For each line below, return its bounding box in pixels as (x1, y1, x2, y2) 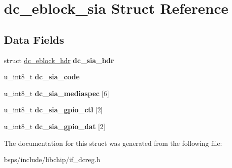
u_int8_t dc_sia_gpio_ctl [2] (4, 104, 103, 115)
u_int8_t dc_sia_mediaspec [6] (4, 88, 109, 98)
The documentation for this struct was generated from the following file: (4, 137, 222, 148)
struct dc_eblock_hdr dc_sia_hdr (4, 55, 114, 65)
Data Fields (4, 32, 65, 47)
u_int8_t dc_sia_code (4, 71, 80, 82)
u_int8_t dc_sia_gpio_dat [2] (4, 121, 105, 131)
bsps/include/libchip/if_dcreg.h (4, 154, 100, 165)
